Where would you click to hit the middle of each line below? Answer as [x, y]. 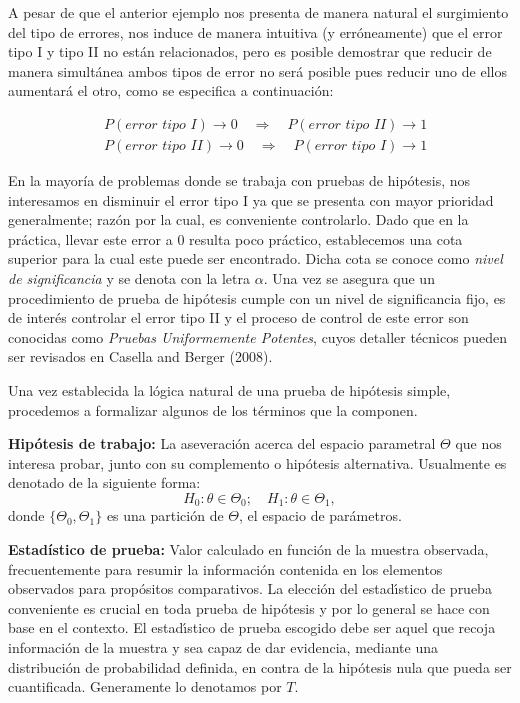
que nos [478, 443]
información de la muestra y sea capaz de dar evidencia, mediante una [223, 646]
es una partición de [165, 515]
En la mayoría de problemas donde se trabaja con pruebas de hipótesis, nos [239, 180]
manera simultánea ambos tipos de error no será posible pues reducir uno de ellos [257, 70]
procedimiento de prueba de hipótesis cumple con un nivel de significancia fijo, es [257, 297]
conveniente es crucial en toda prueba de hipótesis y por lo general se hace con [249, 607]
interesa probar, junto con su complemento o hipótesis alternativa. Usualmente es [257, 462]
